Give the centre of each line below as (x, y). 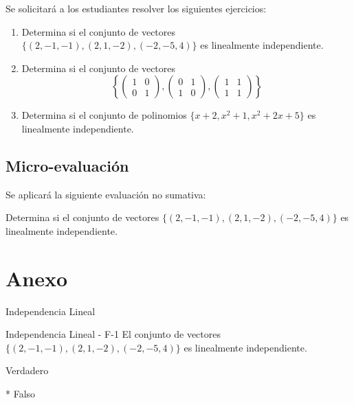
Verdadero (27, 370)
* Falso (21, 394)
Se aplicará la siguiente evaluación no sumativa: (106, 194)
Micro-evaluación (67, 165)
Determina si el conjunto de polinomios (104, 115)
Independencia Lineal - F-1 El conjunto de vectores (113, 334)
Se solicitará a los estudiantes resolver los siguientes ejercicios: (136, 8)
